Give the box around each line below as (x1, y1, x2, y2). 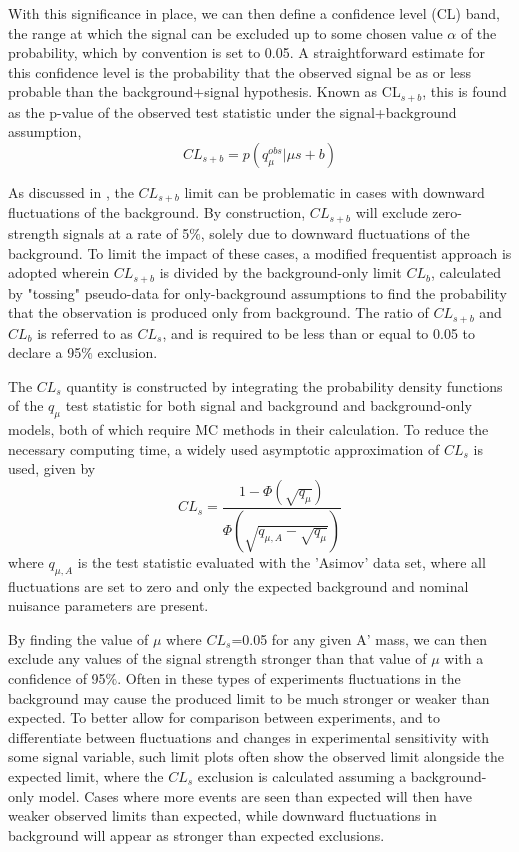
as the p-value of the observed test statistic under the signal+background (8, 101, 457, 122)
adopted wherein (8, 262, 110, 283)
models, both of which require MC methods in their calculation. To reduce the (8, 419, 489, 440)
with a (444, 648, 484, 669)
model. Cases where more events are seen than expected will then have (38, 785, 472, 806)
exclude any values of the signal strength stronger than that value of (8, 648, 427, 669)
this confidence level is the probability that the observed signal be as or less (8, 61, 472, 82)
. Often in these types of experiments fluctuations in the (117, 668, 461, 689)
